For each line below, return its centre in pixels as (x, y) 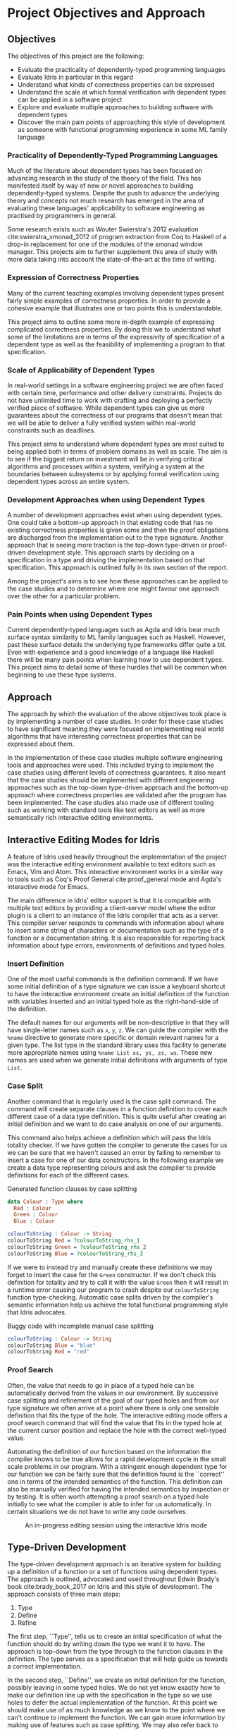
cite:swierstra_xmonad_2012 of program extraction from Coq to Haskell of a (117, 237)
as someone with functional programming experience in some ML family (122, 129)
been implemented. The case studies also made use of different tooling (111, 803)
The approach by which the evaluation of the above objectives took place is (117, 714)
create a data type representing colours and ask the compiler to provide (112, 1167)
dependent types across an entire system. (69, 481)
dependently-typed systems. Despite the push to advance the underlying (113, 193)
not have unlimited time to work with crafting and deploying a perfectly (110, 400)
